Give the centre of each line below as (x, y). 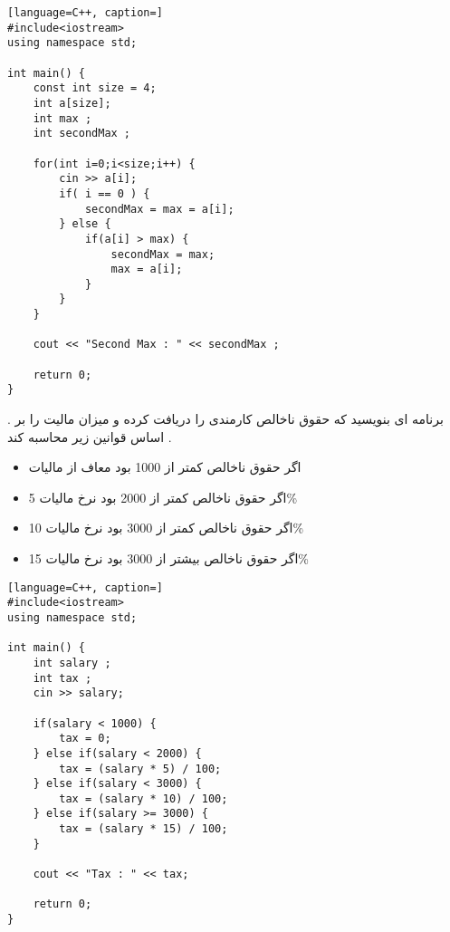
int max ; (62, 118)
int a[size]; (72, 103)
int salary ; (72, 663)
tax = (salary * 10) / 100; (144, 798)
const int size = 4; (95, 88)
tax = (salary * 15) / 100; (144, 829)
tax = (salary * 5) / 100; (140, 769)
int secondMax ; (82, 134)
